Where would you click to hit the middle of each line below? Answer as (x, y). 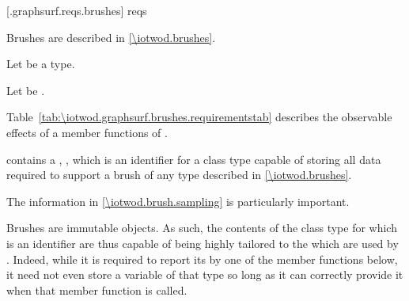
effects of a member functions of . (87, 132)
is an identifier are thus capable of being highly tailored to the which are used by (203, 243)
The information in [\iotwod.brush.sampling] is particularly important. (178, 201)
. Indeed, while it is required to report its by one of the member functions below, (202, 259)
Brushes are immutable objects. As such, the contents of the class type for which (202, 228)
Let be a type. (41, 64)
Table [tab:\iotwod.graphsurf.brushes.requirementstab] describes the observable (199, 117)
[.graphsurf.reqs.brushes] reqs (77, 10)
